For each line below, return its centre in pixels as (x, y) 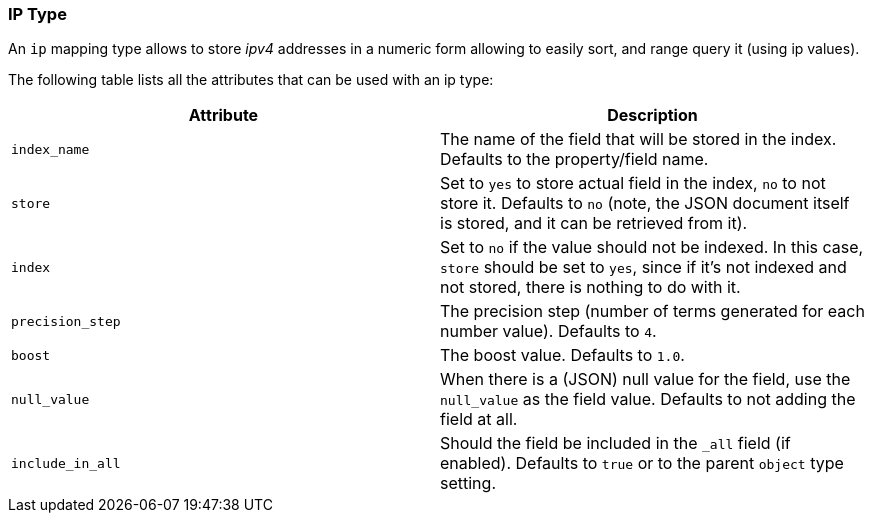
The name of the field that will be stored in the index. (638, 139)
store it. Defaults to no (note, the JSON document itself (645, 203)
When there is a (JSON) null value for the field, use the (645, 379)
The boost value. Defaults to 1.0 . (562, 355)
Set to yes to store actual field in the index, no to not (633, 183)
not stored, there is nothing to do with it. (590, 287)
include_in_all (66, 463)
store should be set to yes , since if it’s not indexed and (643, 267)
